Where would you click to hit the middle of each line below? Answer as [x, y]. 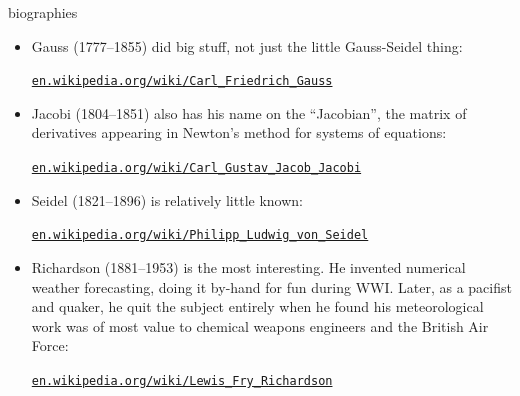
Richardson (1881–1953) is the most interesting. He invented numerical [248, 266]
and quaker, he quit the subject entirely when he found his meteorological [257, 306]
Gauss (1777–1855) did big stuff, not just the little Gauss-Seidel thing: [247, 45]
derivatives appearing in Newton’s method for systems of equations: [239, 132]
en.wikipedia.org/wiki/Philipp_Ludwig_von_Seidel [200, 235]
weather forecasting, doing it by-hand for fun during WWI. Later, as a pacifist [271, 286]
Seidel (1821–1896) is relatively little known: [167, 199]
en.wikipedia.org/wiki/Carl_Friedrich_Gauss [182, 81]
